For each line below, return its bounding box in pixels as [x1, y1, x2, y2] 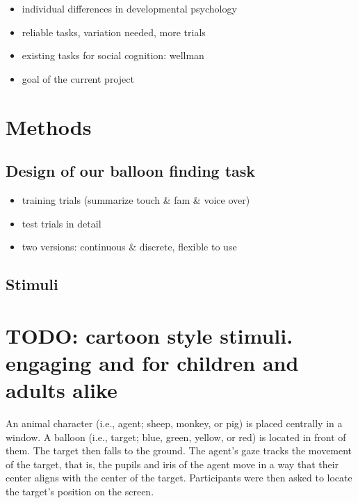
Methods [6, 112, 92, 141]
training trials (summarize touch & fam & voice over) [22, 192, 250, 207]
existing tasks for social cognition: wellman [22, 48, 204, 63]
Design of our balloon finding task [6, 160, 256, 182]
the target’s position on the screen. [6, 484, 154, 498]
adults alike [6, 376, 117, 404]
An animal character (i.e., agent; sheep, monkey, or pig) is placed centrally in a [6, 416, 343, 431]
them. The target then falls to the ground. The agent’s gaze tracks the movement [6, 443, 352, 458]
